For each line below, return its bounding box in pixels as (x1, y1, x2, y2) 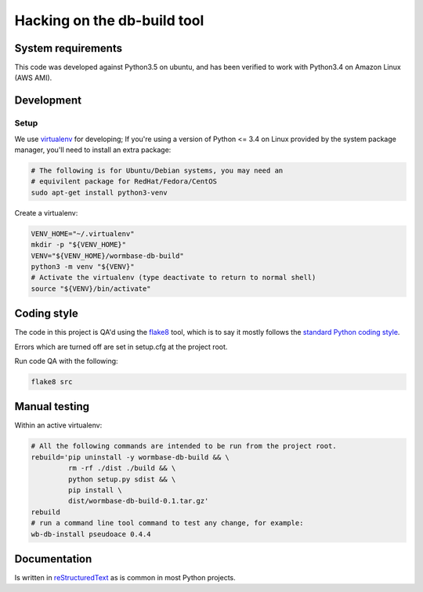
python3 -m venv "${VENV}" (31, 262, 135, 271)
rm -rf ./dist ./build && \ (67, 463, 176, 473)
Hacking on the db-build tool (14, 12, 204, 29)
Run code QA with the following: (14, 356, 118, 365)
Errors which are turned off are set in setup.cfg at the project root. (14, 342, 228, 351)
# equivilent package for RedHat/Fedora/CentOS (31, 177, 217, 186)
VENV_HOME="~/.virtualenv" (31, 229, 135, 238)
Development (14, 94, 82, 107)
